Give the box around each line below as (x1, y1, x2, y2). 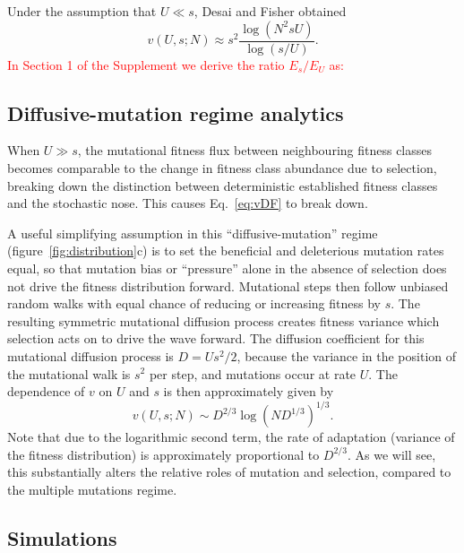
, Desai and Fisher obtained (193, 2, 347, 20)
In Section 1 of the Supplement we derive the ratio (7, 55, 285, 73)
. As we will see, (347, 445, 436, 463)
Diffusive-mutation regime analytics (7, 99, 344, 126)
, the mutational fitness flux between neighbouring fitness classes (77, 141, 433, 160)
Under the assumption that (7, 2, 157, 20)
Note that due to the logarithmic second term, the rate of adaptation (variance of (7, 428, 455, 446)
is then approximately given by (163, 382, 334, 401)
